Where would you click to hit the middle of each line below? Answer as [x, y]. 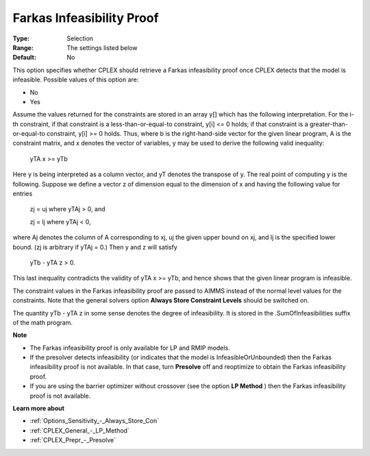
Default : [25, 58]
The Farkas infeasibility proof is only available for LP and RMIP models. [130, 348]
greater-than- [329, 124]
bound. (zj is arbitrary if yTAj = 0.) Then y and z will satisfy [95, 247]
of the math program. [43, 322]
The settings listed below [102, 47]
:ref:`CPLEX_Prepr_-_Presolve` [73, 440]
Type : [21, 38]
